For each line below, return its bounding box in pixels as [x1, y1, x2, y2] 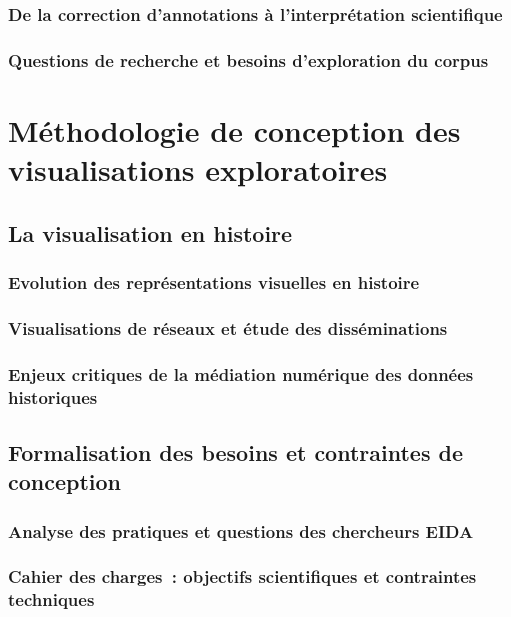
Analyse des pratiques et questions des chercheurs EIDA [8, 518, 474, 543]
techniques [8, 587, 95, 612]
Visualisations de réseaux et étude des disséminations [8, 315, 448, 340]
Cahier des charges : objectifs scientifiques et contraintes [8, 564, 477, 589]
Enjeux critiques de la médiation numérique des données [8, 361, 474, 386]
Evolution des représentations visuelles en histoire [8, 269, 420, 294]
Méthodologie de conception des [8, 109, 461, 150]
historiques [8, 384, 98, 409]
